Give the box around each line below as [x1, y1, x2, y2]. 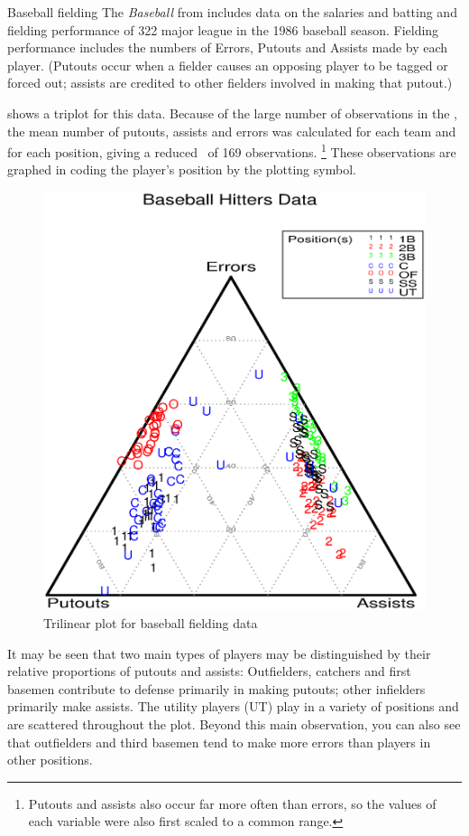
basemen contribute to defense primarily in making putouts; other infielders [7, 679, 426, 698]
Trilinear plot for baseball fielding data [43, 614, 258, 632]
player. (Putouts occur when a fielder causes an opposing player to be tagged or [7, 55, 448, 74]
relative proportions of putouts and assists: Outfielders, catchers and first [7, 662, 411, 681]
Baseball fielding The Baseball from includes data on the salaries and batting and [7, 3, 457, 21]
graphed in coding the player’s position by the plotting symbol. [7, 160, 356, 179]
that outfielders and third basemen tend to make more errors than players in [7, 732, 431, 751]
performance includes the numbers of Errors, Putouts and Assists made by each [7, 38, 448, 57]
